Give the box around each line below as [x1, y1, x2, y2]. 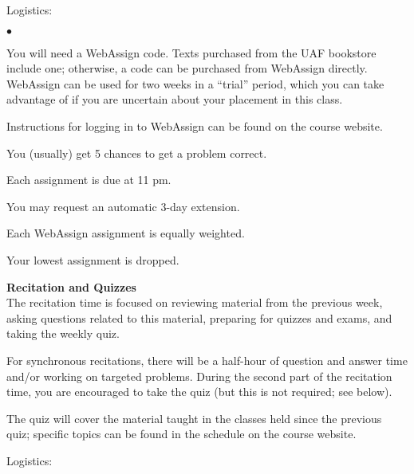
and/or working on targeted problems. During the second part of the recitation [6, 367, 392, 384]
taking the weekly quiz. [6, 325, 120, 342]
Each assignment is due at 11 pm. [6, 171, 172, 188]
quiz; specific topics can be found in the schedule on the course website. [6, 425, 357, 442]
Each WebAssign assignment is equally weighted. [6, 225, 245, 241]
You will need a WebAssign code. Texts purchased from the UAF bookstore [6, 44, 377, 61]
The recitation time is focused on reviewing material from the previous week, [6, 294, 383, 311]
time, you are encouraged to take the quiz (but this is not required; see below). [6, 383, 392, 400]
